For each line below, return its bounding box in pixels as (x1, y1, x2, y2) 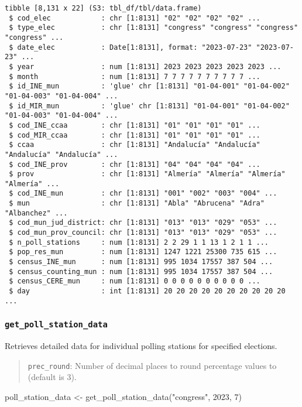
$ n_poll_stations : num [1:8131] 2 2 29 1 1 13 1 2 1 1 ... (9, 238, 269, 247)
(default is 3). (28, 371, 77, 383)
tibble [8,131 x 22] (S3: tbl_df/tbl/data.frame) (5, 4, 202, 12)
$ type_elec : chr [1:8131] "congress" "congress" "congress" (9, 23, 298, 32)
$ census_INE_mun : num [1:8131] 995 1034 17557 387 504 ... (9, 258, 273, 266)
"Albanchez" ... (5, 208, 68, 217)
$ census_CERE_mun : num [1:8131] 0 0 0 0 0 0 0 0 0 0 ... (9, 277, 260, 286)
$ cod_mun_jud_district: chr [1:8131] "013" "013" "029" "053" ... (9, 218, 277, 227)
